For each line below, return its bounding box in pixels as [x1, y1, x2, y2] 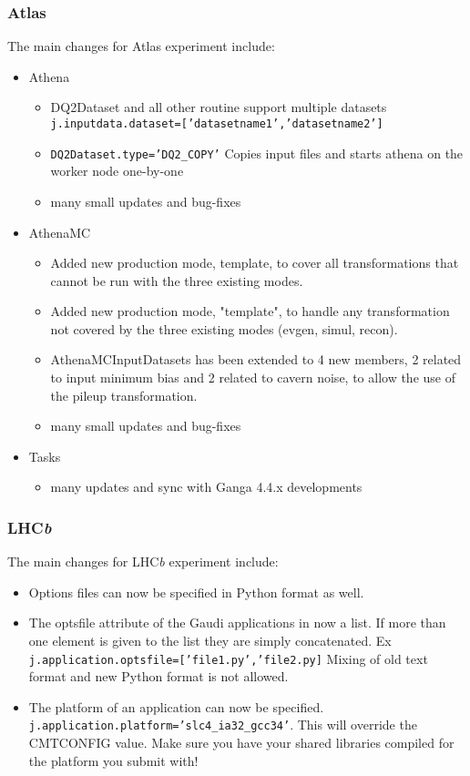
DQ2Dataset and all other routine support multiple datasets [50, 97, 387, 117]
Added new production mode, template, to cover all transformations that [50, 253, 459, 272]
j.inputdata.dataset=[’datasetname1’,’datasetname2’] [50, 117, 383, 130]
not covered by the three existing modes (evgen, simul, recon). [50, 319, 398, 338]
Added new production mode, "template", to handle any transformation [50, 301, 450, 321]
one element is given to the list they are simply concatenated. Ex [28, 631, 392, 650]
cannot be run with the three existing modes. [50, 271, 303, 290]
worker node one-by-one [50, 161, 184, 180]
